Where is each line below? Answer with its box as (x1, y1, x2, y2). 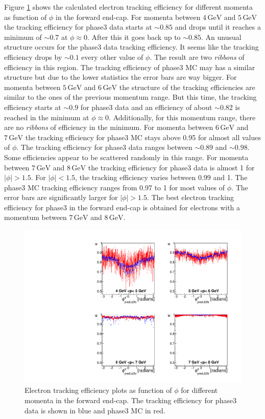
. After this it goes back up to (87, 31, 181, 42)
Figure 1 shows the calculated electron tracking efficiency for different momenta (4, 2, 253, 12)
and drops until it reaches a (175, 21, 261, 32)
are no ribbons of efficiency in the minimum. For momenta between (4, 122, 213, 133)
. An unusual (201, 31, 242, 42)
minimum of (4, 31, 42, 42)
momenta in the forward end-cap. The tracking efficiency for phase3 (25, 394, 237, 405)
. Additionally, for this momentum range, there (109, 112, 256, 122)
